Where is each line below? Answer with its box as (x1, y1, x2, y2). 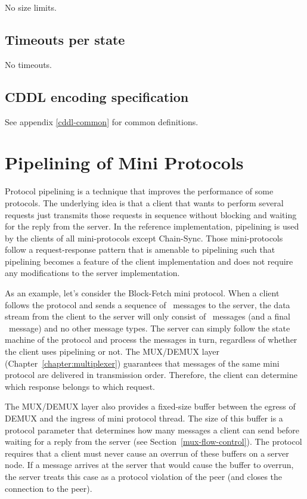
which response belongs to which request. (5, 380, 155, 392)
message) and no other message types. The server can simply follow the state (8, 321, 290, 334)
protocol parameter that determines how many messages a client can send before (5, 423, 300, 436)
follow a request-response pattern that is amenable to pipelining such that (5, 243, 275, 256)
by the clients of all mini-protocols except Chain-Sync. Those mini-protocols (5, 231, 283, 244)
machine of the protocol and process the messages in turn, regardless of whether (5, 333, 297, 346)
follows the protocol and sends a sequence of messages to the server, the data (5, 298, 290, 311)
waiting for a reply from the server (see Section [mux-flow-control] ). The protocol (5, 435, 302, 448)
